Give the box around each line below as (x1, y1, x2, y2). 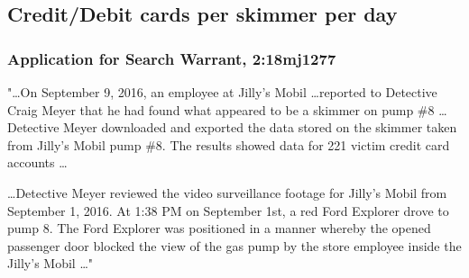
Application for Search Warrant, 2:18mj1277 (7, 47, 336, 69)
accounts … (7, 153, 68, 172)
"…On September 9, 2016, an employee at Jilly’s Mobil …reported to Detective (7, 83, 437, 101)
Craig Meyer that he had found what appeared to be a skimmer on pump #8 (7, 100, 435, 119)
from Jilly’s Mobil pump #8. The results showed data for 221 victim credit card (7, 135, 450, 154)
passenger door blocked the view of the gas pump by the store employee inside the (7, 236, 462, 255)
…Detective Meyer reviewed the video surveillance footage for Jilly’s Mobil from (7, 183, 447, 202)
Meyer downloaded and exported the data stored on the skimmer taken (63, 118, 457, 137)
